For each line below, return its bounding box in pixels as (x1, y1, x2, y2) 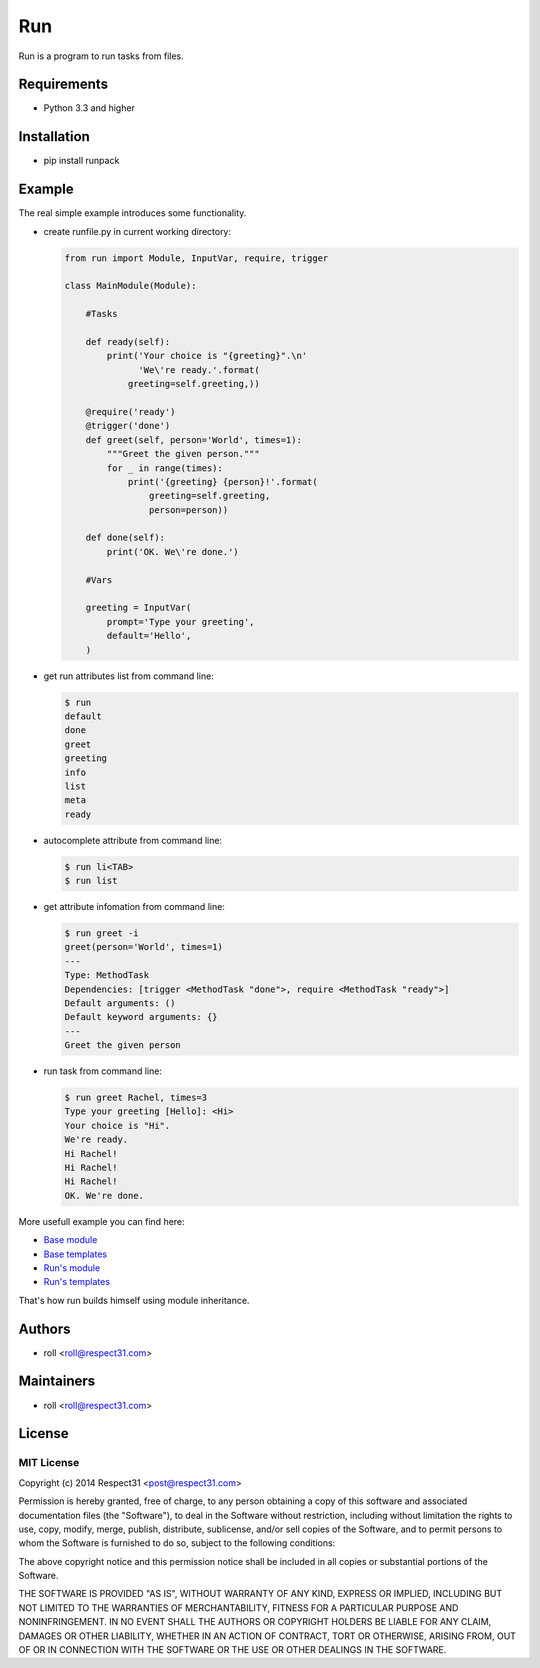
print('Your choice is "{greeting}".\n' (106, 350, 308, 362)
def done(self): (85, 532, 165, 544)
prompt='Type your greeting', (106, 616, 255, 627)
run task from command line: (43, 1065, 162, 1077)
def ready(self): (85, 336, 171, 347)
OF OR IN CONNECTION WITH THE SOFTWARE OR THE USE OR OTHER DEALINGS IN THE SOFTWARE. (18, 1644, 447, 1656)
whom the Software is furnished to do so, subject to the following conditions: (18, 1537, 336, 1549)
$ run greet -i (64, 928, 139, 939)
